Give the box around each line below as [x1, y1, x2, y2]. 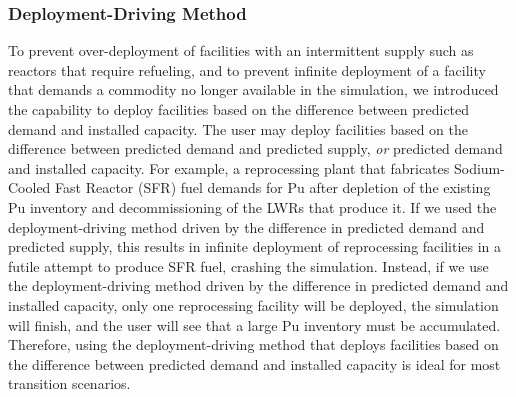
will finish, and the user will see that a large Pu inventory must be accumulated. [8, 314, 501, 335]
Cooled [8, 177, 51, 198]
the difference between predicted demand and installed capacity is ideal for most [8, 353, 501, 374]
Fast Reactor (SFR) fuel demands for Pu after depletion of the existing [55, 177, 491, 198]
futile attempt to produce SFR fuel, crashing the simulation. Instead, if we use [8, 255, 489, 276]
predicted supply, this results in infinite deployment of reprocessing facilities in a [8, 236, 502, 257]
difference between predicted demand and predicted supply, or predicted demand [8, 138, 503, 159]
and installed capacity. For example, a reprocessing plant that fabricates [8, 157, 450, 178]
